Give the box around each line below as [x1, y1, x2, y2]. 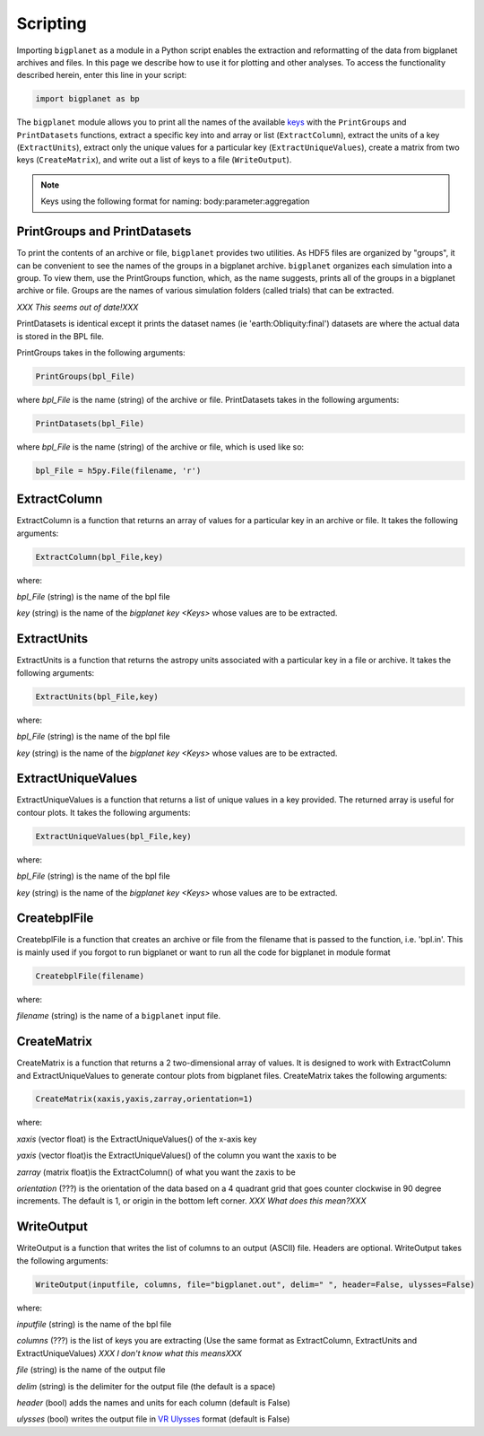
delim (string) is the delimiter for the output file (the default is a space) [16, 1380, 276, 1391]
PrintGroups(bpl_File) [35, 371, 135, 381]
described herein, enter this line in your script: [16, 70, 187, 81]
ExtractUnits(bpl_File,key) [35, 691, 159, 702]
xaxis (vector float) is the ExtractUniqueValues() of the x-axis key [16, 1134, 257, 1144]
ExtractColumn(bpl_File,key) [35, 552, 164, 562]
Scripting [16, 13, 87, 33]
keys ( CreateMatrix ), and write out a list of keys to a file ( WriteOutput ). [16, 154, 292, 165]
